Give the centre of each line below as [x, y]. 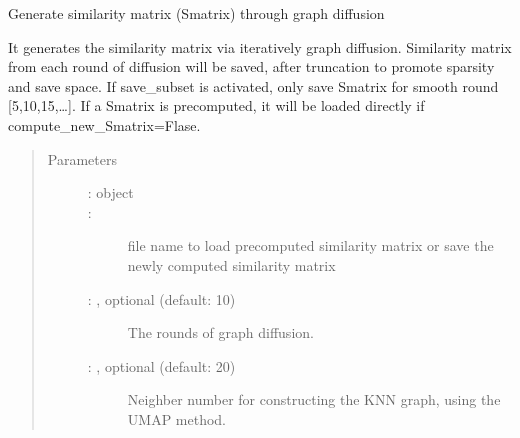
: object [110, 192]
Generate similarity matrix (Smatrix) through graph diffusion [196, 13]
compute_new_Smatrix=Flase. [104, 124]
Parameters [82, 158]
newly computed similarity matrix [231, 264]
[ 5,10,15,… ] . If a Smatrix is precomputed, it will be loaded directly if [216, 105]
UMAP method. [177, 418]
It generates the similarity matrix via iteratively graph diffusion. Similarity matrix [260, 46]
